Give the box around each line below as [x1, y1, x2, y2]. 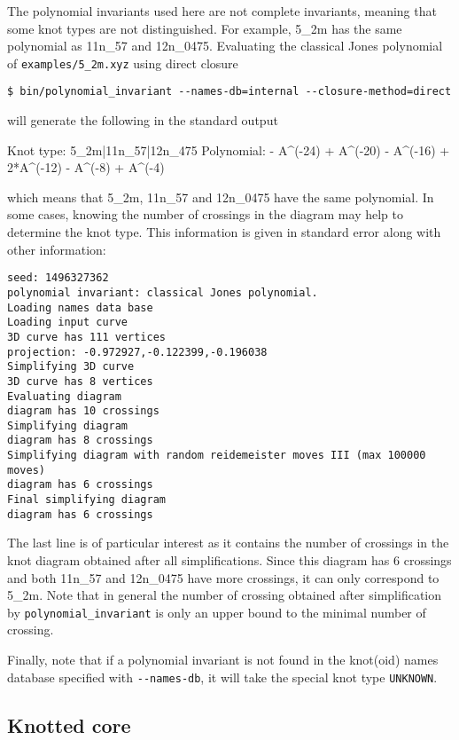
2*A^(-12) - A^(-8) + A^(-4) [7, 158, 165, 177]
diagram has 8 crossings [7, 434, 153, 447]
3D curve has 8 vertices [7, 374, 153, 388]
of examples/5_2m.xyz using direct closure [7, 53, 238, 72]
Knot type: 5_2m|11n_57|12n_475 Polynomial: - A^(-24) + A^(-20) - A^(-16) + [7, 140, 450, 159]
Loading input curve [7, 316, 128, 329]
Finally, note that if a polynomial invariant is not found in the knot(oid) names [7, 650, 439, 669]
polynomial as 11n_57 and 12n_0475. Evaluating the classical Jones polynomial [7, 36, 443, 55]
